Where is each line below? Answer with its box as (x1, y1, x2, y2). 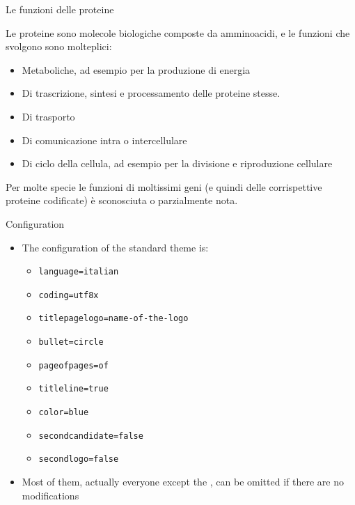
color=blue (38, 407, 89, 418)
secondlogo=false (38, 454, 119, 465)
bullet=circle (38, 337, 104, 348)
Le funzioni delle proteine (6, 2, 114, 16)
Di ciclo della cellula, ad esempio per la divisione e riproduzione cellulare (22, 156, 333, 171)
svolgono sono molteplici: (6, 39, 112, 54)
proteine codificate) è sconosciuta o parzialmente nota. (6, 193, 238, 208)
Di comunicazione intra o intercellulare (22, 132, 187, 147)
